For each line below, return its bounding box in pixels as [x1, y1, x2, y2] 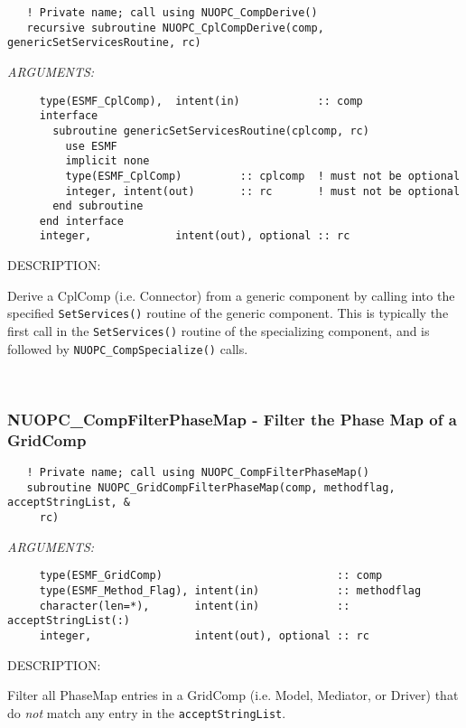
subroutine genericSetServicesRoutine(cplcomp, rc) [52, 124, 369, 137]
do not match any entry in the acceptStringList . [7, 703, 286, 722]
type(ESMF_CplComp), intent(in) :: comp [39, 94, 363, 107]
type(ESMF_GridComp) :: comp [39, 569, 383, 583]
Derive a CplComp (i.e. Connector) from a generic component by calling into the [7, 285, 455, 304]
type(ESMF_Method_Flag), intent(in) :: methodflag [39, 583, 422, 597]
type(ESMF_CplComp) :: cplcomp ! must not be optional [65, 169, 461, 182]
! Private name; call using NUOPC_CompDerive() [26, 6, 318, 19]
